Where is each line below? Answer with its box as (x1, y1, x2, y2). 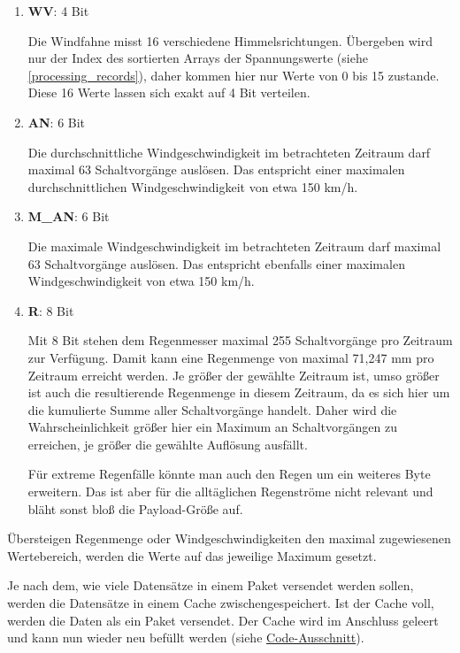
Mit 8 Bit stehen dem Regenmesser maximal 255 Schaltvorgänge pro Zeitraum (27, 331, 453, 350)
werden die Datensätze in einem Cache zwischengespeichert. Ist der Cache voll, (7, 594, 434, 612)
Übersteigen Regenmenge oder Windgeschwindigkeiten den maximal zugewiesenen (7, 529, 451, 548)
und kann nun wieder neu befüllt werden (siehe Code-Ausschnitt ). (7, 628, 364, 647)
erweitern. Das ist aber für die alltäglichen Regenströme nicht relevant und (27, 482, 433, 501)
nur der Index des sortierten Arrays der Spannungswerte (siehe (27, 49, 368, 67)
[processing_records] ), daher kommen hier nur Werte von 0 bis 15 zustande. (27, 65, 440, 84)
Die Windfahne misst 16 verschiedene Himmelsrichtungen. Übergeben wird (27, 31, 433, 50)
